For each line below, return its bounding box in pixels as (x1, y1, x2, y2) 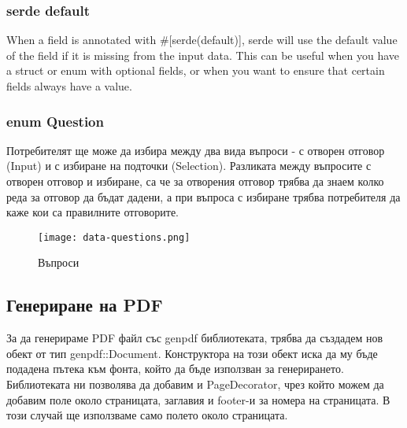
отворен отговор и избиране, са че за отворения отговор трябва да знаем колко (6, 173, 384, 189)
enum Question (6, 111, 104, 131)
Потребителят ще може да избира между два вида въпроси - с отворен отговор (6, 142, 385, 158)
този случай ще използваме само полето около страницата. (6, 407, 288, 423)
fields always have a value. (6, 78, 132, 94)
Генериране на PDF (6, 293, 163, 317)
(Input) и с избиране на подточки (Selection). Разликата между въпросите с (6, 157, 372, 174)
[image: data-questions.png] (38, 231, 191, 243)
